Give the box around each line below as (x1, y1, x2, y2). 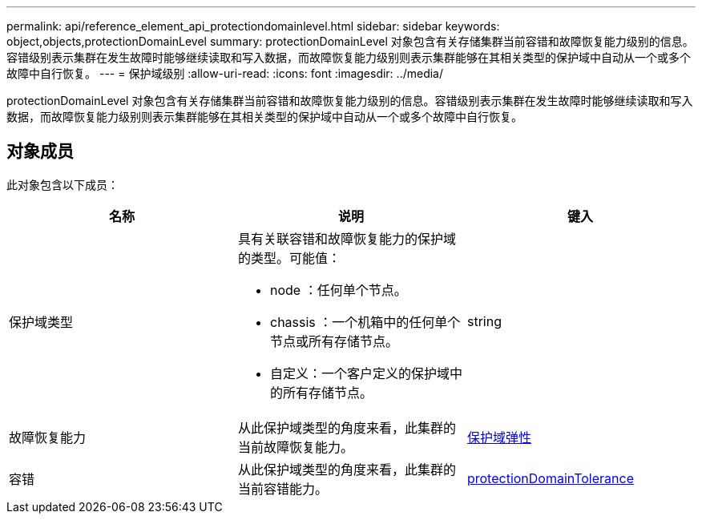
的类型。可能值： (237, 249, 341, 266)
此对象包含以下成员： (6, 177, 119, 191)
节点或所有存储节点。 (269, 333, 398, 349)
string (466, 312, 502, 329)
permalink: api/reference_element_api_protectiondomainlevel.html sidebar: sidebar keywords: (6, 19, 500, 33)
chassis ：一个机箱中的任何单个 (269, 313, 461, 330)
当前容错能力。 (237, 480, 328, 497)
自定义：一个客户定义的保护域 (269, 365, 450, 381)
